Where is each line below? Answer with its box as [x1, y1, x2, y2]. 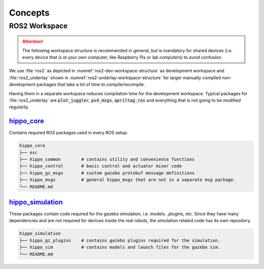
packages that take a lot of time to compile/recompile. [36, 82, 145, 87]
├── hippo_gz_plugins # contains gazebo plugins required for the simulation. [19, 237, 221, 243]
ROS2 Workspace [9, 21, 68, 30]
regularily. [9, 104, 29, 110]
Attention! [22, 39, 44, 44]
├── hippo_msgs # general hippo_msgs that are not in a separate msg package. [19, 177, 236, 183]
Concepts [9, 7, 50, 18]
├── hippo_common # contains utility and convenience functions [19, 157, 195, 162]
